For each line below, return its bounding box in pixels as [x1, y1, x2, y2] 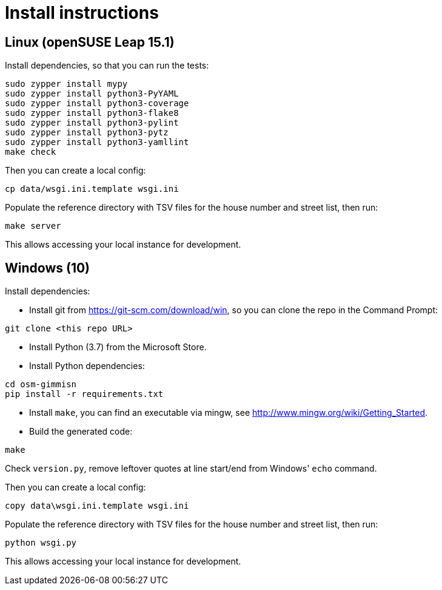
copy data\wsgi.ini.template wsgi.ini [5, 501, 189, 511]
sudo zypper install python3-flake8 [5, 108, 179, 118]
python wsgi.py [5, 538, 77, 548]
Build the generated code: [29, 426, 133, 437]
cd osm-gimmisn [5, 379, 77, 390]
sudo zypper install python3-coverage [5, 98, 189, 109]
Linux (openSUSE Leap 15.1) [5, 34, 175, 50]
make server [5, 221, 61, 231]
